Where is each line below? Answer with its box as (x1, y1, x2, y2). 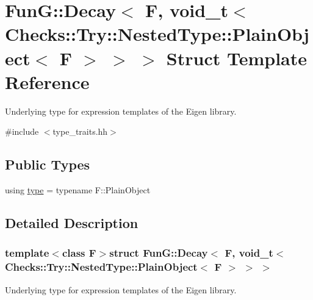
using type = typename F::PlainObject (5, 184, 151, 196)
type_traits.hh (52, 125, 108, 138)
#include (5, 125, 39, 138)
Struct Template (166, 45, 307, 70)
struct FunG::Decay (109, 245, 208, 260)
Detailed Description (5, 213, 139, 232)
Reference (5, 69, 90, 94)
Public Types (5, 155, 90, 174)
